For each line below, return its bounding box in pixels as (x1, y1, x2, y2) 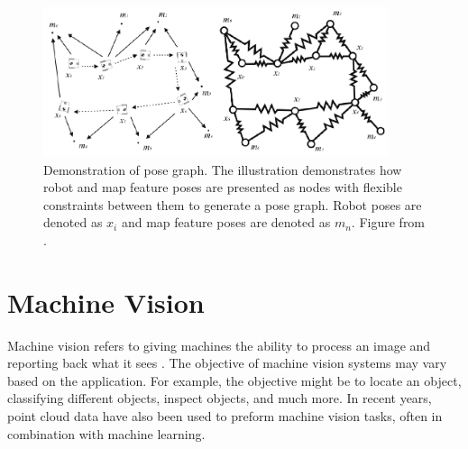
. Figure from (351, 213, 426, 232)
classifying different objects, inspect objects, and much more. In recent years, (7, 389, 432, 408)
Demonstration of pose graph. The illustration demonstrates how (43, 160, 402, 179)
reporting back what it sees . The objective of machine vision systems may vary (7, 353, 447, 372)
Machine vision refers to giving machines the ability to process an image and (7, 335, 431, 354)
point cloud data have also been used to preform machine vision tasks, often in (7, 407, 443, 425)
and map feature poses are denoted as (121, 213, 331, 232)
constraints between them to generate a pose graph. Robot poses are (43, 195, 422, 214)
